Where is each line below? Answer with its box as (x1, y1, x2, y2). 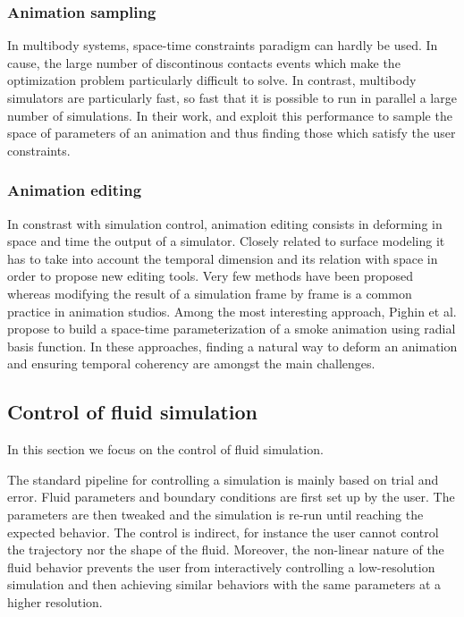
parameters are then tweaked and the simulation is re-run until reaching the (7, 504, 424, 523)
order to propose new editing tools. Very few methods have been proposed (7, 266, 413, 285)
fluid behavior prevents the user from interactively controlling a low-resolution (7, 557, 435, 576)
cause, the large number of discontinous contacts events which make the (7, 53, 401, 72)
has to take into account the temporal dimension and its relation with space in (7, 249, 438, 267)
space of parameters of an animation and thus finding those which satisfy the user (7, 123, 456, 142)
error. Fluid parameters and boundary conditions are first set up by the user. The (7, 487, 455, 506)
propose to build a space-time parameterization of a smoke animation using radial (7, 319, 456, 338)
